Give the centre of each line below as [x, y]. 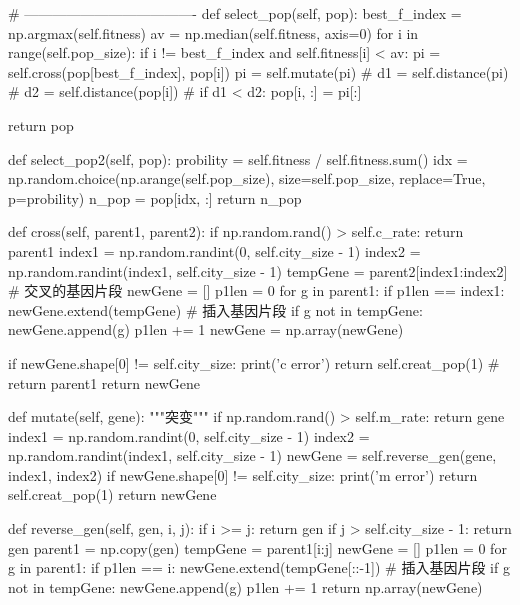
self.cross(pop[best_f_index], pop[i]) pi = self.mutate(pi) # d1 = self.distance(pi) [258, 71]
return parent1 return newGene [104, 382]
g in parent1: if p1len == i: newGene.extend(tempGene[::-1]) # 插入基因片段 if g [259, 567]
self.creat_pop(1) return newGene [112, 494]
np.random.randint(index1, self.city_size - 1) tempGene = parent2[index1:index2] [258, 270]
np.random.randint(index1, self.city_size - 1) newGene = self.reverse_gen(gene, [252, 455]
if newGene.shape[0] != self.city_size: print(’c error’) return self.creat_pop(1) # [254, 362]
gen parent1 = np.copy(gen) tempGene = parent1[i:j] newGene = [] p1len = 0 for [257, 547]
